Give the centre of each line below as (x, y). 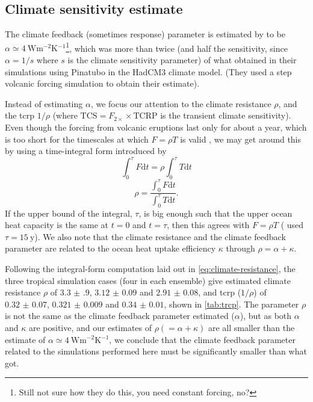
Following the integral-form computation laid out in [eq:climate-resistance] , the (150, 268)
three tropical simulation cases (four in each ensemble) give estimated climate (148, 280)
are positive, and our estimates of (90, 327)
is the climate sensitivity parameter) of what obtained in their (182, 60)
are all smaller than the (251, 327)
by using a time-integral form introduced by (86, 151)
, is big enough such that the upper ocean (215, 213)
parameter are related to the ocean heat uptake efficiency (110, 248)
